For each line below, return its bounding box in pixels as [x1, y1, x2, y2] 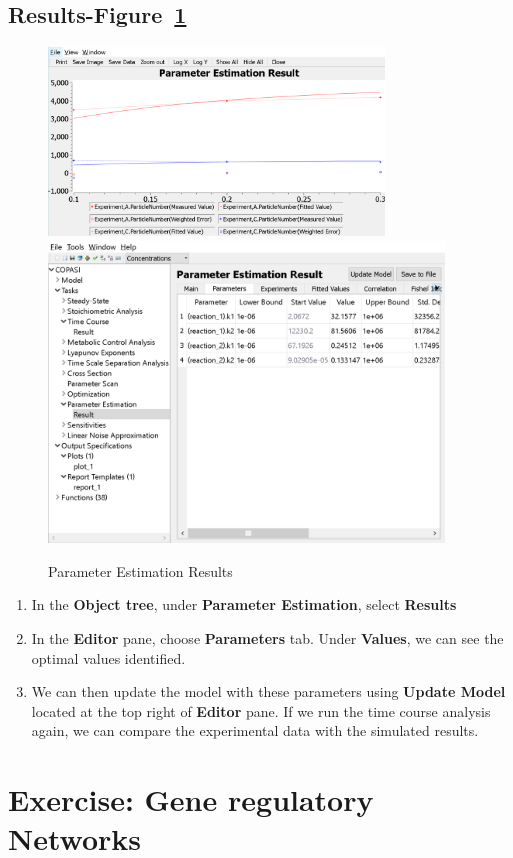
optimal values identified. [31, 647, 186, 668]
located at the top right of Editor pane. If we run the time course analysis [31, 700, 491, 721]
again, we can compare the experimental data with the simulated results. [31, 720, 479, 741]
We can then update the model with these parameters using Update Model [31, 681, 506, 702]
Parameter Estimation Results [48, 560, 233, 581]
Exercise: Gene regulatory [8, 779, 374, 820]
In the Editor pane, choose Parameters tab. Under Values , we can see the [31, 627, 504, 648]
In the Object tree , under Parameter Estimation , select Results [31, 594, 457, 615]
